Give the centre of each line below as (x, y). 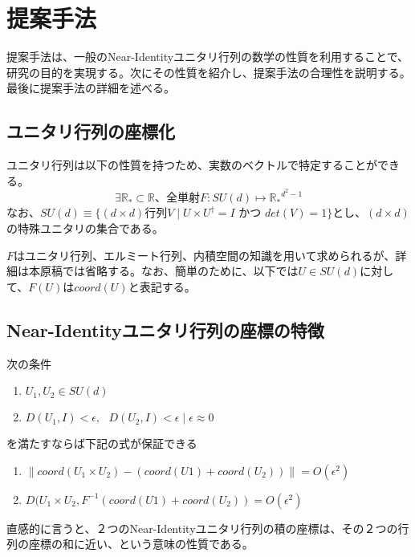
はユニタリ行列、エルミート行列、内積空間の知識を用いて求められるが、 (205, 255)
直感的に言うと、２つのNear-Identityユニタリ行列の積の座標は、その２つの (202, 528)
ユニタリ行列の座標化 (91, 131)
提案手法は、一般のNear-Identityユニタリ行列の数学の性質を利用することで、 (208, 57)
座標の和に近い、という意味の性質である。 (141, 544)
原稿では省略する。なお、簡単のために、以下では (169, 271)
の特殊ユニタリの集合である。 (85, 228)
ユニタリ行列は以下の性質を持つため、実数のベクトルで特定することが (192, 165)
